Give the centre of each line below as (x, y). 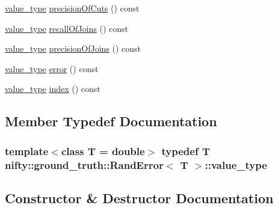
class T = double (103, 151)
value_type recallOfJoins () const (66, 28)
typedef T (186, 151)
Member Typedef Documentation (111, 121)
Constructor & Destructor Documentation (139, 197)
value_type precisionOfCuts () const (72, 8)
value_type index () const (53, 89)
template (27, 151)
